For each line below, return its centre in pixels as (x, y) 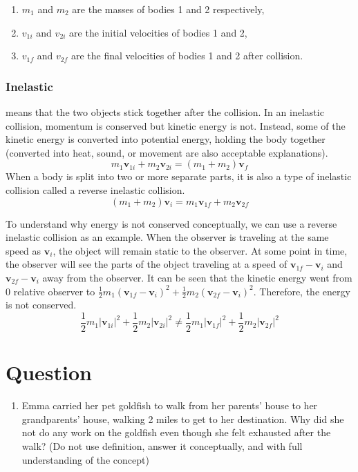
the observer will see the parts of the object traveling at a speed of (147, 264)
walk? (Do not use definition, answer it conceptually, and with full (162, 445)
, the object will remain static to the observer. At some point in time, (200, 250)
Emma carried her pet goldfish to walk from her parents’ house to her (170, 405)
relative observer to (54, 291)
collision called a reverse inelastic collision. (95, 189)
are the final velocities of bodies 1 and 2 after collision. (187, 56)
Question (49, 372)
